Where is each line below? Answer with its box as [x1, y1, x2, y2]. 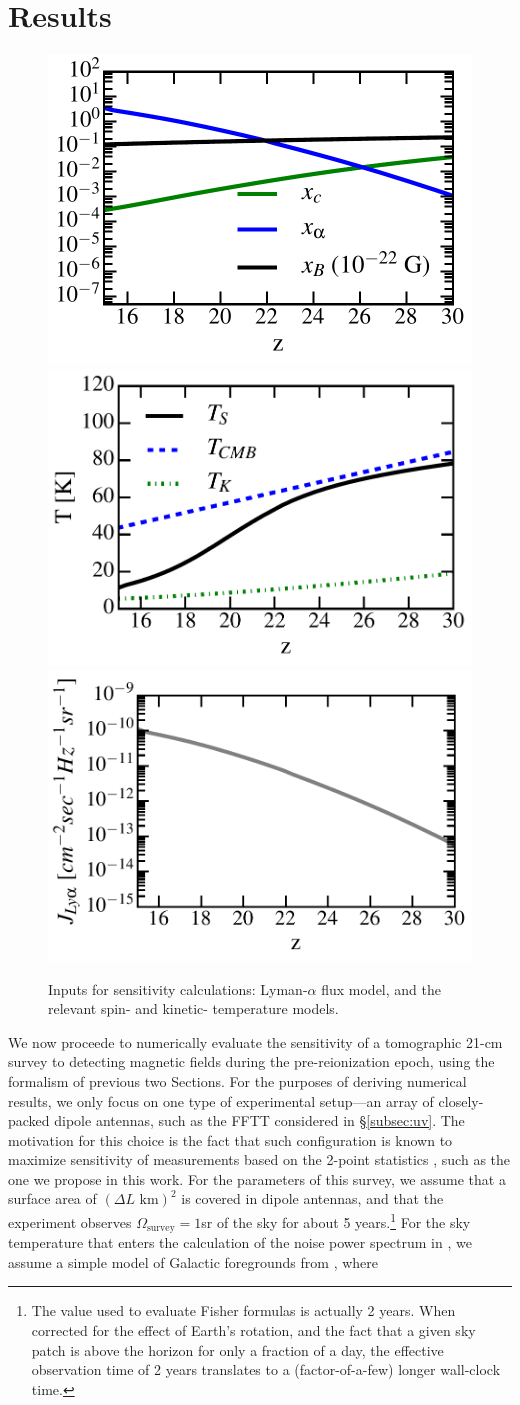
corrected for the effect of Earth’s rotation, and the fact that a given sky [31, 1319, 476, 1340]
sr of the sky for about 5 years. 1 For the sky [201, 1209, 471, 1232]
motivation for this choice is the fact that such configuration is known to [8, 1129, 453, 1150]
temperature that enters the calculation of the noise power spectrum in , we [8, 1232, 472, 1253]
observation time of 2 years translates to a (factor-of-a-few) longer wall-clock [31, 1359, 501, 1380]
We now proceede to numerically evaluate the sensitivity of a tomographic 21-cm [8, 1031, 503, 1052]
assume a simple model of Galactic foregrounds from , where [8, 1251, 378, 1272]
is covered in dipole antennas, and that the [181, 1188, 444, 1209]
